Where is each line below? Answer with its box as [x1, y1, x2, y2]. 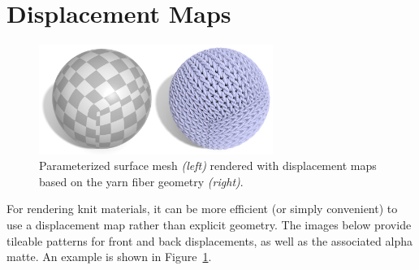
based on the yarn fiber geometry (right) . [39, 172, 244, 189]
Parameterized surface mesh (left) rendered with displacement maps [39, 157, 377, 174]
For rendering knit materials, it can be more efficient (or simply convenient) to [6, 200, 398, 217]
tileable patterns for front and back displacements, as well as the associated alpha [6, 232, 413, 249]
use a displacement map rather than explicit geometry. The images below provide [6, 216, 412, 233]
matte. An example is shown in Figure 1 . [6, 248, 212, 265]
